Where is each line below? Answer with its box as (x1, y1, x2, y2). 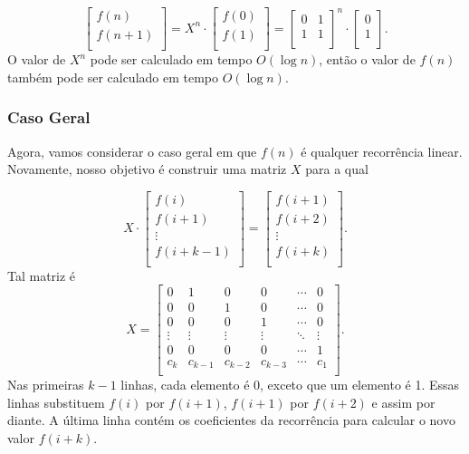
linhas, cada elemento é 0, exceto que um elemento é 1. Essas (120, 375, 460, 394)
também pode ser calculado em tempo (7, 67, 219, 86)
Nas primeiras (7, 375, 84, 394)
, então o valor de (319, 50, 416, 69)
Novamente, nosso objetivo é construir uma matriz (7, 159, 287, 179)
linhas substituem (7, 392, 105, 411)
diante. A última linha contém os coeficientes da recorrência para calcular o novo (7, 411, 455, 430)
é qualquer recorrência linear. (301, 141, 463, 160)
